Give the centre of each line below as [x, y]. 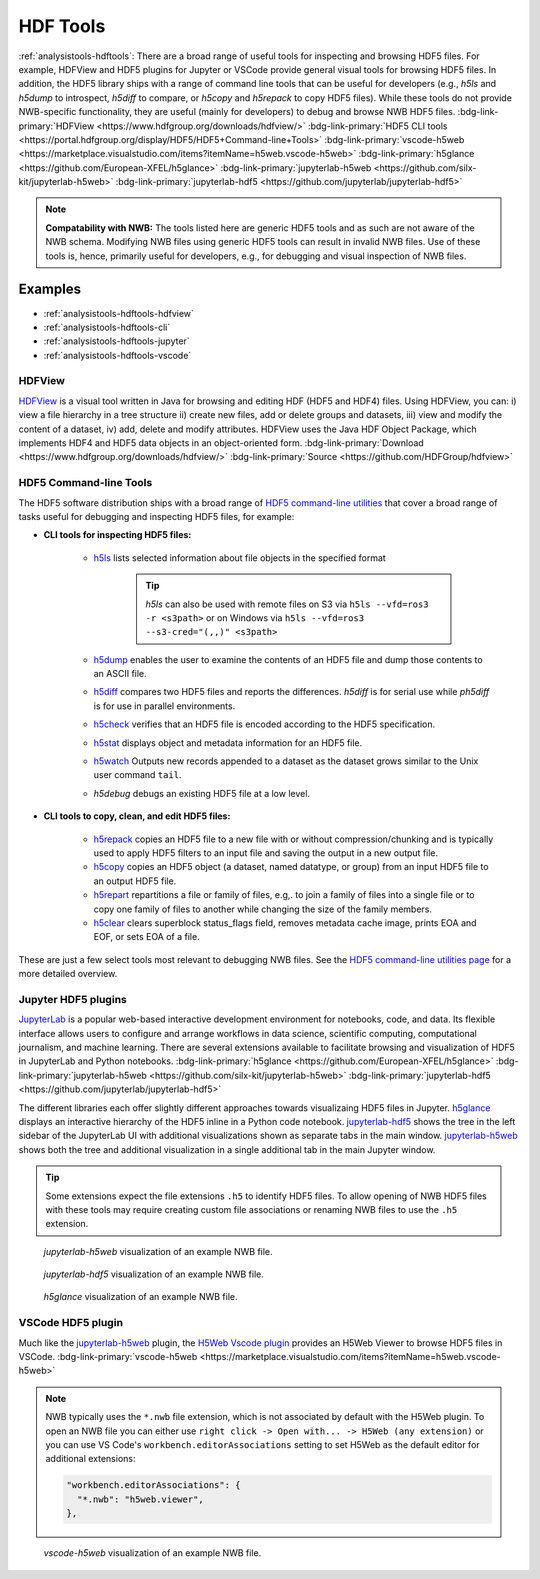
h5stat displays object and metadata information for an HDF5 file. [228, 742]
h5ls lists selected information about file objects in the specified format [240, 557]
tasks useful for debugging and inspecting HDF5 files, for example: [156, 516]
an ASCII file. [120, 674]
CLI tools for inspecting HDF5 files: [117, 535]
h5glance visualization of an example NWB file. [141, 1297]
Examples [50, 289]
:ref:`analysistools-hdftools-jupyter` [116, 341]
